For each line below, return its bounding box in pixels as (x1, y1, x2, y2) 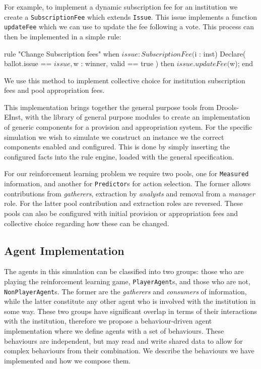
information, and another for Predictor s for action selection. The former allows (4, 178, 251, 189)
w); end (230, 58, 253, 69)
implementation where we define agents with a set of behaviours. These (4, 326, 224, 336)
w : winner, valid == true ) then (73, 58, 175, 69)
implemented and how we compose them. (4, 355, 131, 365)
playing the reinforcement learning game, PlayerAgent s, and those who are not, (4, 276, 250, 286)
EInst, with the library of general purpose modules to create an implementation (4, 112, 250, 122)
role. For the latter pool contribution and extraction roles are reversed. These (4, 198, 243, 208)
